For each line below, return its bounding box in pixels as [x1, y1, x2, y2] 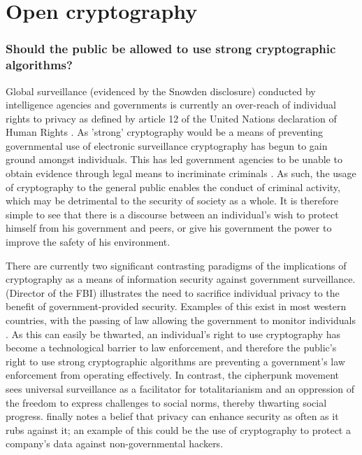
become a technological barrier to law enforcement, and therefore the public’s [6, 340, 337, 355]
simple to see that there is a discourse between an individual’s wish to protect [6, 206, 339, 221]
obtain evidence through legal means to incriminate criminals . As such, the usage [6, 166, 356, 181]
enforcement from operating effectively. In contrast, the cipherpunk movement [6, 367, 340, 382]
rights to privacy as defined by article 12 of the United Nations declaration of [6, 111, 337, 125]
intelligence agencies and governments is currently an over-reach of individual [6, 97, 336, 112]
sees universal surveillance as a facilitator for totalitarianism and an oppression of [6, 381, 355, 395]
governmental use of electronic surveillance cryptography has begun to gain [6, 138, 328, 153]
